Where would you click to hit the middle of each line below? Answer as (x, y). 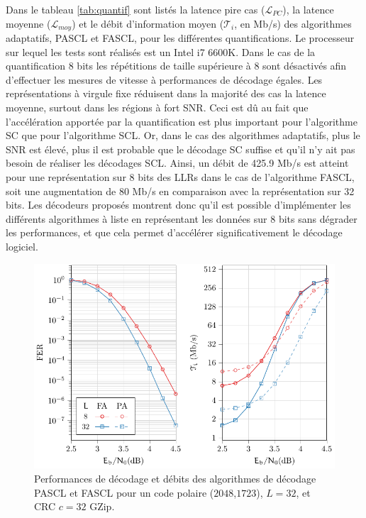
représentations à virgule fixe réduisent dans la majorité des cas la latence (166, 93)
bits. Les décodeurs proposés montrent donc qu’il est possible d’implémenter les (178, 205)
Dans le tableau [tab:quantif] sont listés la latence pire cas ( (135, 9)
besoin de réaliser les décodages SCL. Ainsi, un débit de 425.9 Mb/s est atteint (177, 163)
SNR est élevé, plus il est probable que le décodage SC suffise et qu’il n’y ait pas (181, 149)
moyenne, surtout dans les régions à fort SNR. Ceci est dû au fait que (157, 108)
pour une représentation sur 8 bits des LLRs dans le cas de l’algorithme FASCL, (180, 176)
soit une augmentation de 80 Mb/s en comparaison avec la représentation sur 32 (180, 191)
